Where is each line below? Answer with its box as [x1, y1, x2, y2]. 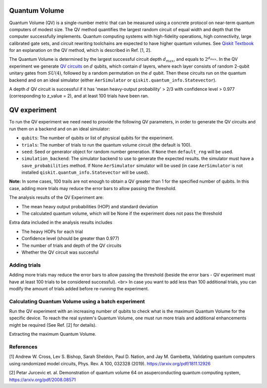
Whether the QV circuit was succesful [21, 249, 99, 255]
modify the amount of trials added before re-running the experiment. [9, 285, 149, 291]
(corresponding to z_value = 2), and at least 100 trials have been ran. [9, 93, 149, 99]
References [9, 343, 38, 350]
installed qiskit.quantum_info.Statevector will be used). [21, 169, 149, 175]
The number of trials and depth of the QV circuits [21, 242, 122, 248]
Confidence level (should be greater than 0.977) [21, 235, 120, 241]
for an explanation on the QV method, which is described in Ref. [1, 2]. [9, 47, 152, 53]
